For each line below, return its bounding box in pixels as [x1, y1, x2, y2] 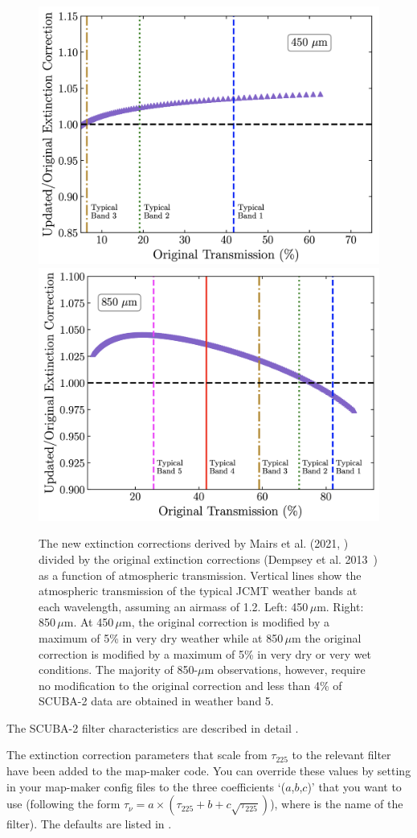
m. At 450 [63, 614, 114, 631]
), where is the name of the [270, 795, 403, 812]
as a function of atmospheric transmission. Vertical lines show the [39, 566, 362, 583]
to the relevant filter [292, 746, 391, 763]
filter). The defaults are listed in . [6, 815, 172, 832]
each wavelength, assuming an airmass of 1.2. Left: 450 [39, 598, 309, 614]
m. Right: [317, 598, 364, 614]
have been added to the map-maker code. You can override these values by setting [6, 762, 411, 779]
